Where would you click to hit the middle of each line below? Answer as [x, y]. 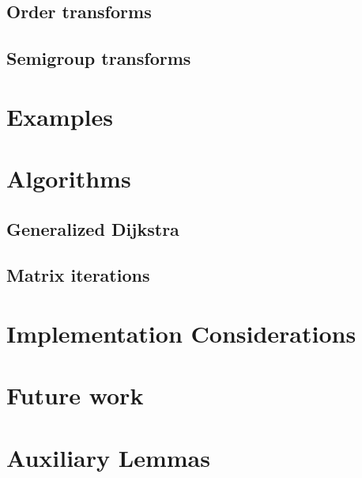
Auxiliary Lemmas [108, 457]
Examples [60, 116]
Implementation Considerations [181, 334]
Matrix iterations [78, 275]
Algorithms [69, 178]
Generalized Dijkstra [93, 228]
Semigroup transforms [99, 58]
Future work [75, 395]
